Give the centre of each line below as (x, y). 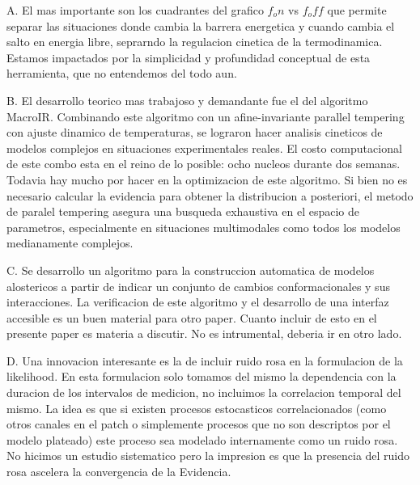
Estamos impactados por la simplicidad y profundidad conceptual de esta (189, 57)
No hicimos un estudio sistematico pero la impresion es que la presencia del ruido (208, 455)
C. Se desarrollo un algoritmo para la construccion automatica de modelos (191, 270)
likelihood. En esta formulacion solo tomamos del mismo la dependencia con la (202, 376)
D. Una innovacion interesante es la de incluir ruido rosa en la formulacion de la (205, 360)
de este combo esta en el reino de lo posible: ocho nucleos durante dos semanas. (204, 164)
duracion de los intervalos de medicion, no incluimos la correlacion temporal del (204, 392)
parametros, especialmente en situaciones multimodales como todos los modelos (204, 227)
